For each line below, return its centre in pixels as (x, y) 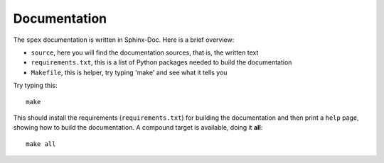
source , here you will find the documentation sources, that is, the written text (145, 52)
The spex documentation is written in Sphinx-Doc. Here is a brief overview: (124, 40)
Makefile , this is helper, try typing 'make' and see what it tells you (129, 72)
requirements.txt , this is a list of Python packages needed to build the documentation (161, 62)
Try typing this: (35, 86)
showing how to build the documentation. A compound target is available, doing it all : (138, 128)
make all (41, 144)
